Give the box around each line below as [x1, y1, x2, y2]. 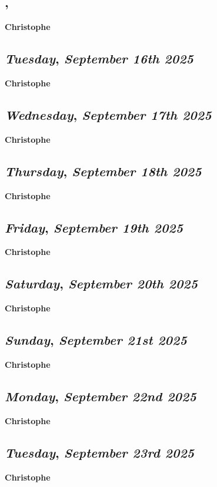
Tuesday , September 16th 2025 [5, 49, 193, 68]
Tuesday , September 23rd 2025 [5, 443, 195, 461]
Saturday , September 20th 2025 [5, 274, 198, 293]
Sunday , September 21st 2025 [5, 331, 187, 349]
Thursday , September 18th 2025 [5, 162, 202, 180]
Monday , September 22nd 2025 [5, 387, 196, 405]
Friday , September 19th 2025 [5, 218, 183, 236]
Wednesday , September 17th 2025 [5, 105, 212, 123]
